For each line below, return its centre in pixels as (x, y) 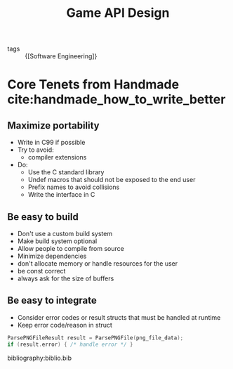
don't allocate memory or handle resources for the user (98, 264)
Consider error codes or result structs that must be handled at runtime (119, 317)
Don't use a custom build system (65, 234)
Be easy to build (43, 217)
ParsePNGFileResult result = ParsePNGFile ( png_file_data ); (95, 338)
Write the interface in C (61, 195)
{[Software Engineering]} (61, 56)
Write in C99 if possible (51, 143)
